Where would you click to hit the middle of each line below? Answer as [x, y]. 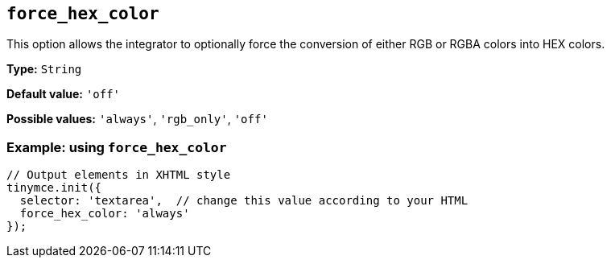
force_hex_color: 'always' [105, 214]
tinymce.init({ [54, 188]
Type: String [44, 69]
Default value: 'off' [64, 94]
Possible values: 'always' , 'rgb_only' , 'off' [137, 119]
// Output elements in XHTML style [119, 175]
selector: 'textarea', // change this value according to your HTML [244, 201]
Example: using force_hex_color [117, 147]
